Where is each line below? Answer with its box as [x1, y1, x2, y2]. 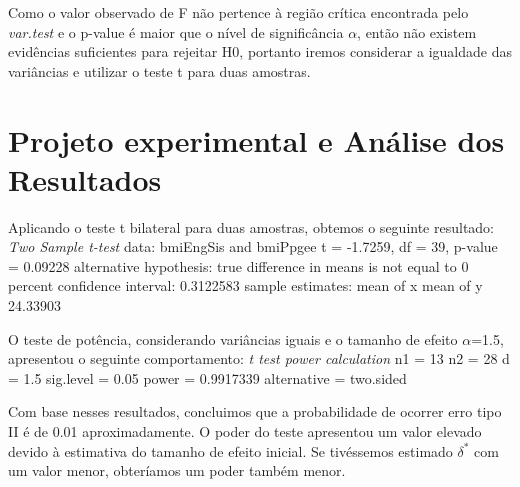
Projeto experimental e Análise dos [8, 119, 505, 160]
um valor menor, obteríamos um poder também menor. [8, 460, 346, 481]
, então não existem [357, 21, 477, 42]
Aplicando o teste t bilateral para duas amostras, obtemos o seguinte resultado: [8, 216, 495, 237]
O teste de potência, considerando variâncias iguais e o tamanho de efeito [8, 328, 458, 349]
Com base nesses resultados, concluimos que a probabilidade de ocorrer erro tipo [8, 401, 502, 422]
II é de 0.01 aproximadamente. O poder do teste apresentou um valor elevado [8, 421, 482, 442]
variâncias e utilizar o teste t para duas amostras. [8, 60, 311, 81]
